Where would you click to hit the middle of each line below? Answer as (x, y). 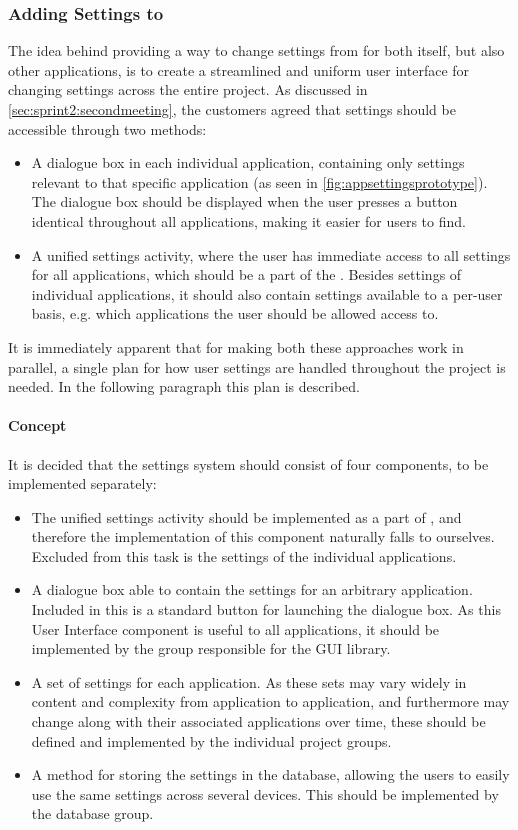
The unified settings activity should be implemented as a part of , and (246, 516)
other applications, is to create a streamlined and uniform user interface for (239, 69)
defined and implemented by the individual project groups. (211, 740)
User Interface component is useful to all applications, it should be (235, 628)
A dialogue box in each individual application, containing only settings (248, 162)
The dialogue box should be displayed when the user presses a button (244, 201)
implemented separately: (82, 483)
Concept (37, 425)
